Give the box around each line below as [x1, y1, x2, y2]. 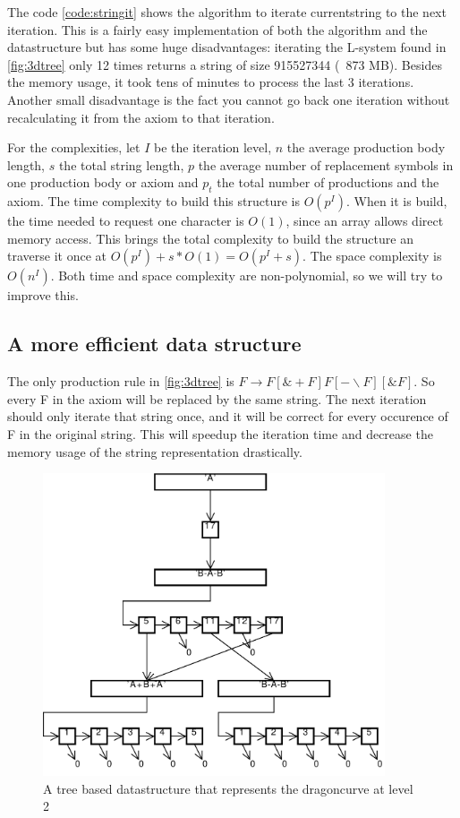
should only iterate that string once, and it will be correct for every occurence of [7, 407, 448, 426]
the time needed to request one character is [7, 211, 244, 230]
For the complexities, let [7, 138, 141, 157]
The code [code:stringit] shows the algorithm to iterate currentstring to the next [7, 3, 447, 21]
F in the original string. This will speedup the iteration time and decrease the [7, 424, 433, 443]
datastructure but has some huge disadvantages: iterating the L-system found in [7, 38, 447, 56]
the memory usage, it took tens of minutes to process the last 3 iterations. [7, 73, 414, 91]
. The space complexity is [302, 246, 442, 265]
